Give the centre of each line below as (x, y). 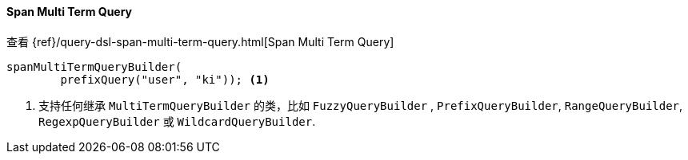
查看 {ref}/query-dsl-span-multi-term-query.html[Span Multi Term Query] (200, 41)
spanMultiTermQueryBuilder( (94, 66)
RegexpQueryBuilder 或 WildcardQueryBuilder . (177, 121)
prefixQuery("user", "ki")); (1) (165, 79)
